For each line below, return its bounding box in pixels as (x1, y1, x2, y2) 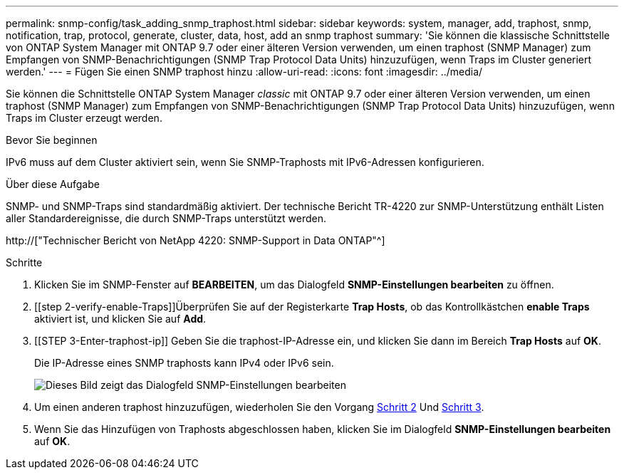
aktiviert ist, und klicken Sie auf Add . (34, 313, 207, 325)
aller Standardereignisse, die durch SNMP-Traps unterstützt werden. (6, 212, 327, 224)
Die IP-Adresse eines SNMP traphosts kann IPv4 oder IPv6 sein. (34, 357, 334, 369)
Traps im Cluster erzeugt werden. (6, 112, 162, 124)
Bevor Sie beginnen (6, 134, 98, 146)
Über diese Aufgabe (6, 178, 100, 190)
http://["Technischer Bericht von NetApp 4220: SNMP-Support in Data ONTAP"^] (6, 234, 385, 246)
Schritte (6, 256, 43, 268)
